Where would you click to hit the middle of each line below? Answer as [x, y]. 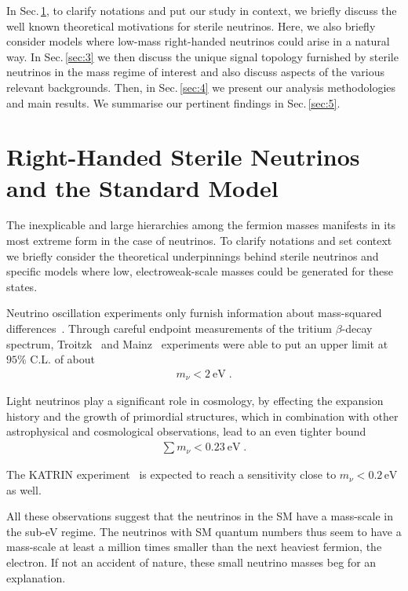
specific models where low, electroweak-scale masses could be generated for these [200, 271]
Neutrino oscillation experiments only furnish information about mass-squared [194, 313]
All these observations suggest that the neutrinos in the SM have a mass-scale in [200, 516]
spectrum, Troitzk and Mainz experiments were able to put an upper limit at [197, 343]
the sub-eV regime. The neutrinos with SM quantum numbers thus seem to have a [204, 531]
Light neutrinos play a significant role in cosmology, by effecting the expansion [195, 401]
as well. [24, 489]
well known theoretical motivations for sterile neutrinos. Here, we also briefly [191, 26]
